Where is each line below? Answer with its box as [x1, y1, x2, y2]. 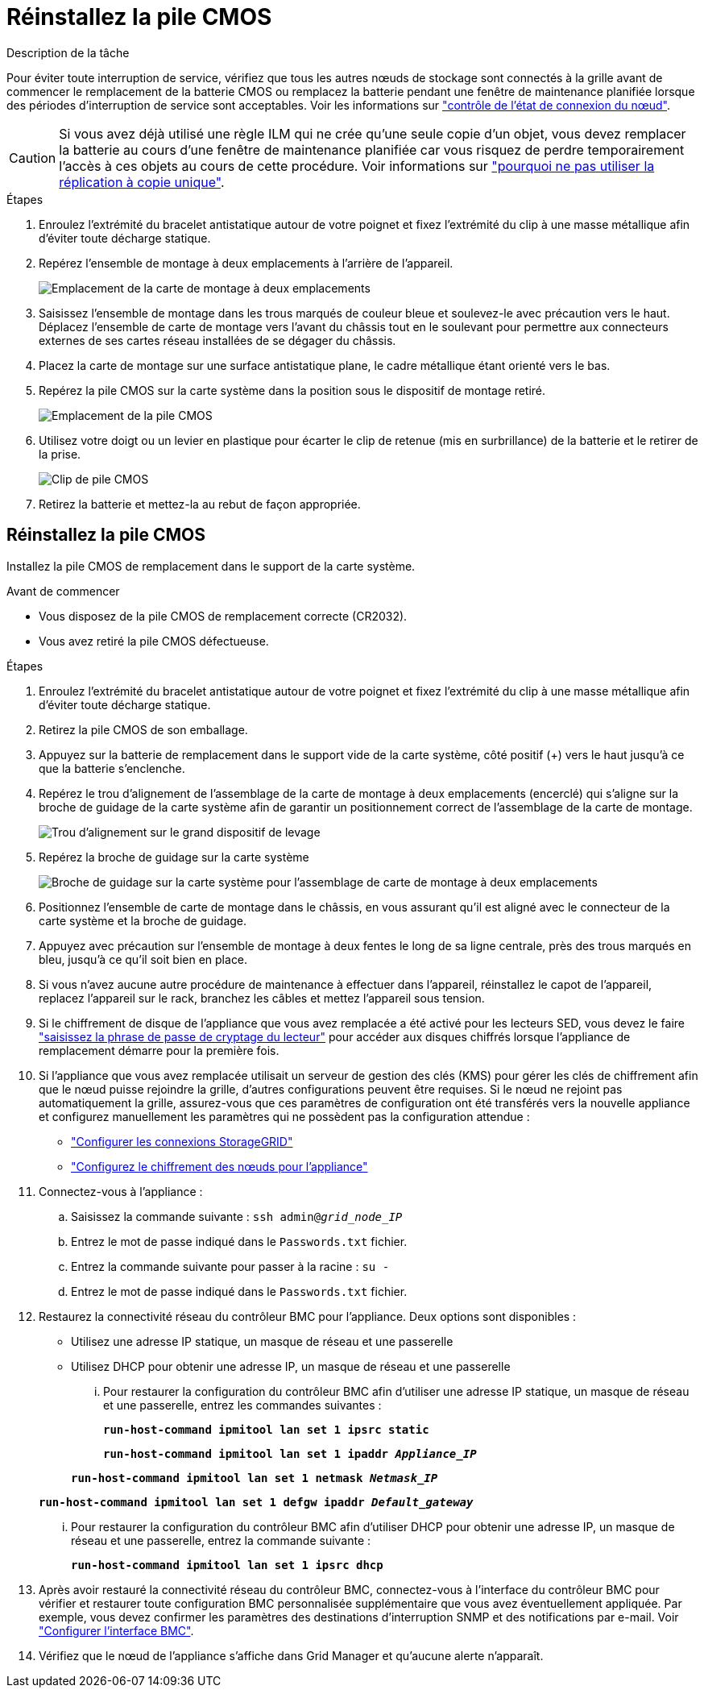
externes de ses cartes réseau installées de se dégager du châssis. [39, 333, 396, 347]
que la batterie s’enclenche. [39, 761, 185, 775]
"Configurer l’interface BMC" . [39, 1623, 194, 1638]
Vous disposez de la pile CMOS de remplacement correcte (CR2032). [39, 608, 408, 623]
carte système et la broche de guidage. [39, 913, 247, 928]
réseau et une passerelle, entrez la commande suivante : [71, 1533, 371, 1547]
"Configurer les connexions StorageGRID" [71, 1134, 293, 1148]
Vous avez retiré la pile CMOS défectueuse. [39, 633, 269, 648]
